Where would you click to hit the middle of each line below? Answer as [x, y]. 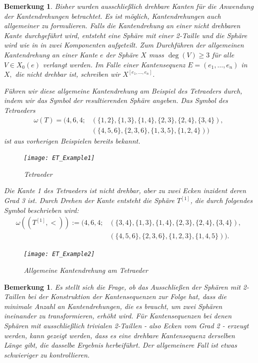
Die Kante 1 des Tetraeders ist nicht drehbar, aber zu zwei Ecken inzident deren [125, 190]
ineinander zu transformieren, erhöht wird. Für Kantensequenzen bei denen [118, 316]
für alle [223, 54]
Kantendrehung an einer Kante [51, 54]
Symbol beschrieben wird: [42, 210]
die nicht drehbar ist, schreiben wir [68, 74]
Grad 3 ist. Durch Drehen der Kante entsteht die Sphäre [89, 200]
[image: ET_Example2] [59, 254]
